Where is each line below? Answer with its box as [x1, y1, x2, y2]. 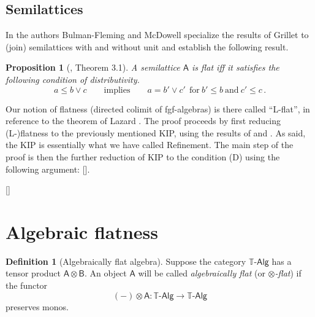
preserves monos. [6, 300, 69, 313]
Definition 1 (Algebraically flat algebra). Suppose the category [6, 254, 246, 267]
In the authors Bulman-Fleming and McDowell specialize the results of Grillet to [6, 28, 309, 41]
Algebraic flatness [6, 219, 159, 244]
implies [104, 85, 131, 95]
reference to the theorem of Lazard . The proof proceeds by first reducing [6, 114, 281, 127]
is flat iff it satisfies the [191, 61, 279, 74]
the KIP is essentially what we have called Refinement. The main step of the [6, 138, 294, 151]
